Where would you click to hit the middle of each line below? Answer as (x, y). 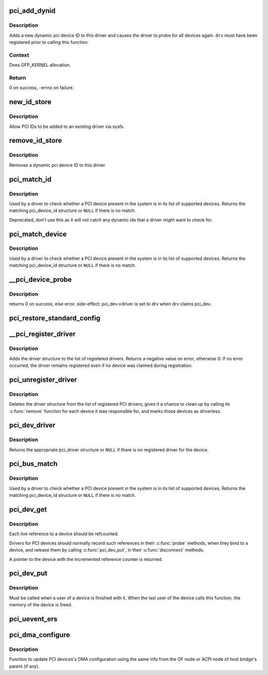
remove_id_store (35, 141)
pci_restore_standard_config (55, 318)
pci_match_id (30, 179)
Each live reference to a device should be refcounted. (64, 534)
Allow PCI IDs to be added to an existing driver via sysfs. (67, 126)
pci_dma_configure (40, 635)
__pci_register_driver (42, 334)
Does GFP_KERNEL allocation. (40, 65)
